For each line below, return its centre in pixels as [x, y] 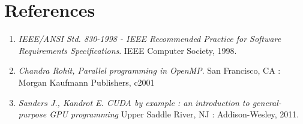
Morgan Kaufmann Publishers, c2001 [86, 82]
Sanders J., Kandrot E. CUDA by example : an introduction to [134, 102]
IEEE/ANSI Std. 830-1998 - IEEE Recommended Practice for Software [150, 39]
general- [267, 102]
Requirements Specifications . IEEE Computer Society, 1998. [127, 50]
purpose [32, 114]
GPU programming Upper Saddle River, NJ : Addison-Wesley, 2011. [174, 114]
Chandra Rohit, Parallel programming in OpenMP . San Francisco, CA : [149, 70]
